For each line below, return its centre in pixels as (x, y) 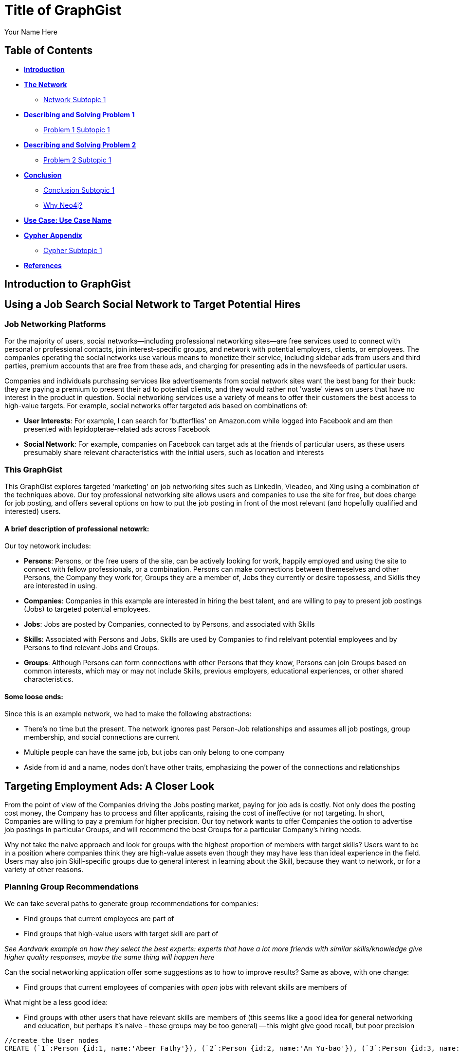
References (43, 265)
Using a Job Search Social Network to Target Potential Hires (153, 305)
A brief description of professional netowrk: (77, 528)
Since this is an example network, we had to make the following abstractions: (128, 714)
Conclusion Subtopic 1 (79, 190)
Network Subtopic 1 (75, 99)
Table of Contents (49, 51)
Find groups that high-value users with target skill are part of (121, 934)
